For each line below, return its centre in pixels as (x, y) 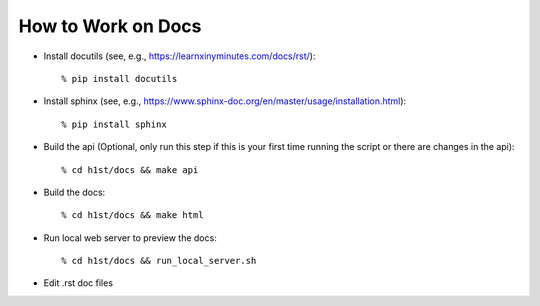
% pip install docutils (119, 78)
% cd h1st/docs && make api (130, 169)
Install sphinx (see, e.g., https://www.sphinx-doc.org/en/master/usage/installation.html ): (225, 101)
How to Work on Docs (110, 26)
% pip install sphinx (114, 124)
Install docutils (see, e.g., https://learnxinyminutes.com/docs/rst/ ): (179, 56)
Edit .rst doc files (78, 283)
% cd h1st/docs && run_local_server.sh (159, 261)
